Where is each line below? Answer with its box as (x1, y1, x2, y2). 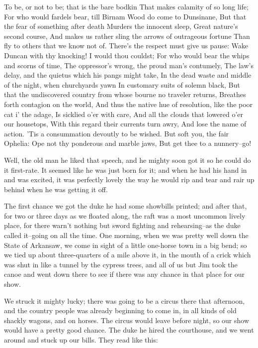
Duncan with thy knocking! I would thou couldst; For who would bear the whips (4, 50, 250, 60)
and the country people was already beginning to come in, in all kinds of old (4, 305, 237, 316)
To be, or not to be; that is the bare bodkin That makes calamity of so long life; (4, 1, 249, 11)
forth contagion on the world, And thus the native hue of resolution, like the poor (4, 99, 253, 109)
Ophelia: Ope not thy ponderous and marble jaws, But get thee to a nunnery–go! (4, 138, 252, 148)
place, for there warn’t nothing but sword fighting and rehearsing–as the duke (4, 220, 241, 231)
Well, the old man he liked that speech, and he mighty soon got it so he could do (4, 154, 251, 165)
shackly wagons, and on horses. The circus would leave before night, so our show (4, 315, 249, 325)
